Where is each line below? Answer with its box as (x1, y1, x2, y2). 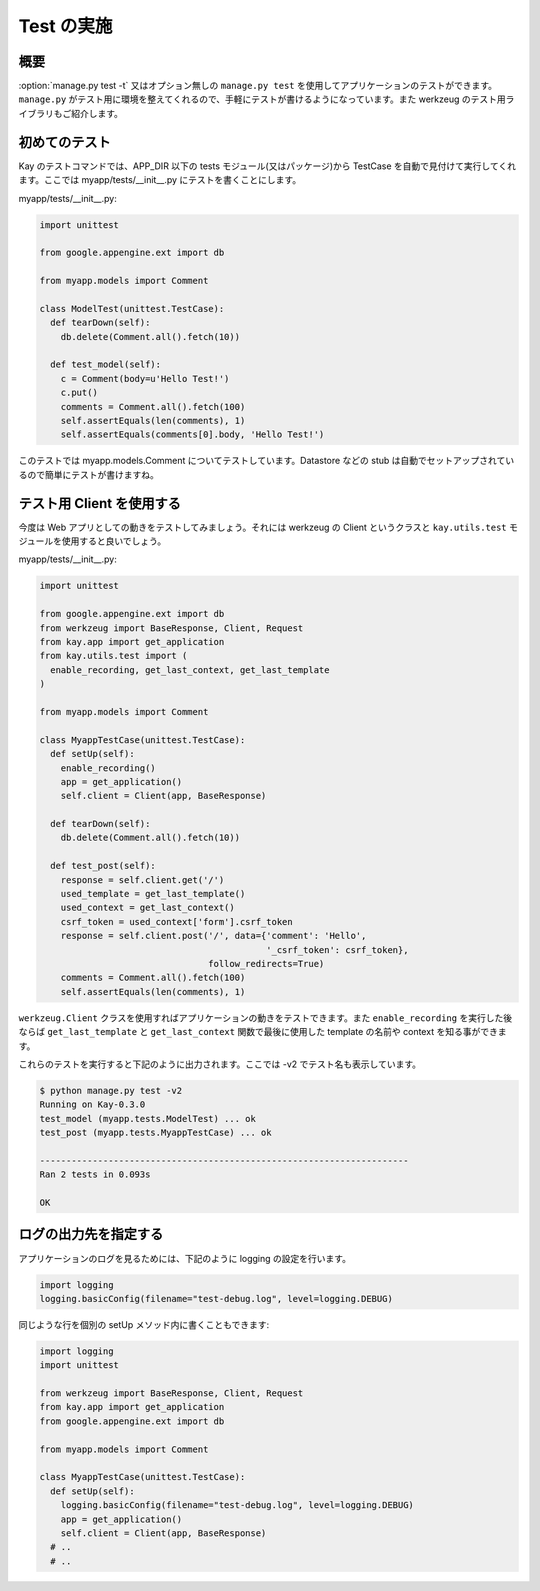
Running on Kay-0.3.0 (39, 1099, 146, 1110)
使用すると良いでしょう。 (61, 535, 167, 547)
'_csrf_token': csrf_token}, (266, 944, 409, 955)
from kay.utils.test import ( (39, 650, 188, 662)
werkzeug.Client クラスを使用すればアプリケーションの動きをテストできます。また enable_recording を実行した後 (18, 1011, 513, 1024)
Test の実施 (18, 15, 113, 37)
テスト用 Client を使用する (18, 495, 182, 512)
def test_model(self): (50, 359, 162, 370)
